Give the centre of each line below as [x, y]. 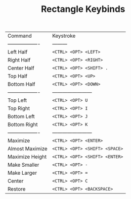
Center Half [21, 68]
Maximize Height [27, 157]
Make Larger [22, 173]
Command [20, 36]
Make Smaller [23, 165]
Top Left [17, 100]
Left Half [18, 52]
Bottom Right [23, 125]
